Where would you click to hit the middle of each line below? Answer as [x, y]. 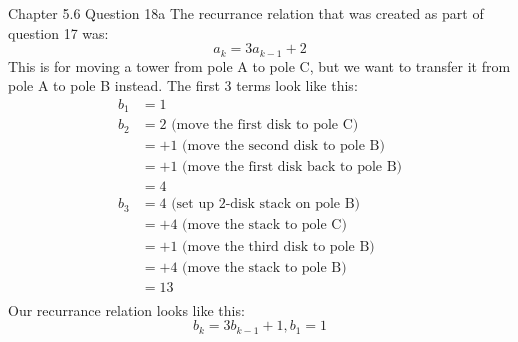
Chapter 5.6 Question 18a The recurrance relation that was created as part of [246, 13]
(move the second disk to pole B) [283, 146]
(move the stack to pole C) [264, 225]
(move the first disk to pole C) [265, 125]
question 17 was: [58, 32]
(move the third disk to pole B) [278, 246]
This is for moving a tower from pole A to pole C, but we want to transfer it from [259, 65]
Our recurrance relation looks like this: [126, 309]
